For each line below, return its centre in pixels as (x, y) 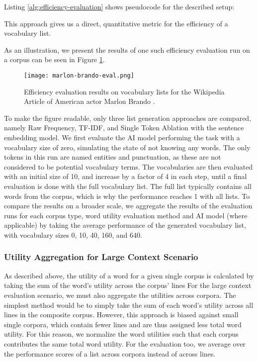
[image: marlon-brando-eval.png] (79, 75)
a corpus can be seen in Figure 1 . (54, 59)
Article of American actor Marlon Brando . (89, 101)
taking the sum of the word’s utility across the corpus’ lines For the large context (128, 285)
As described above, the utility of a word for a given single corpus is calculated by (129, 275)
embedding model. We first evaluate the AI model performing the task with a (122, 137)
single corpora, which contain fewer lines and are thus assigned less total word (123, 324)
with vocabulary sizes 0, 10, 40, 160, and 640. (73, 234)
